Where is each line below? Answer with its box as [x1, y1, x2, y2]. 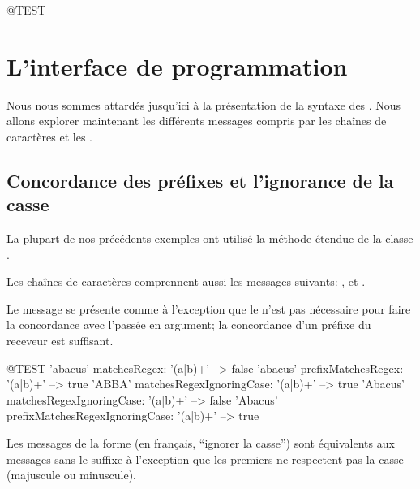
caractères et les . [6, 128, 92, 145]
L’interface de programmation [6, 49, 348, 82]
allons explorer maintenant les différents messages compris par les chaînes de [6, 112, 387, 129]
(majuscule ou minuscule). [6, 466, 136, 483]
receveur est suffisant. [6, 332, 114, 349]
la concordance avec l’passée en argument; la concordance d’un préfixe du [6, 316, 371, 333]
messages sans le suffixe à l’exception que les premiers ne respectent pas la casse [6, 450, 404, 467]
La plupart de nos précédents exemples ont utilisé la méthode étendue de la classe [6, 230, 414, 247]
